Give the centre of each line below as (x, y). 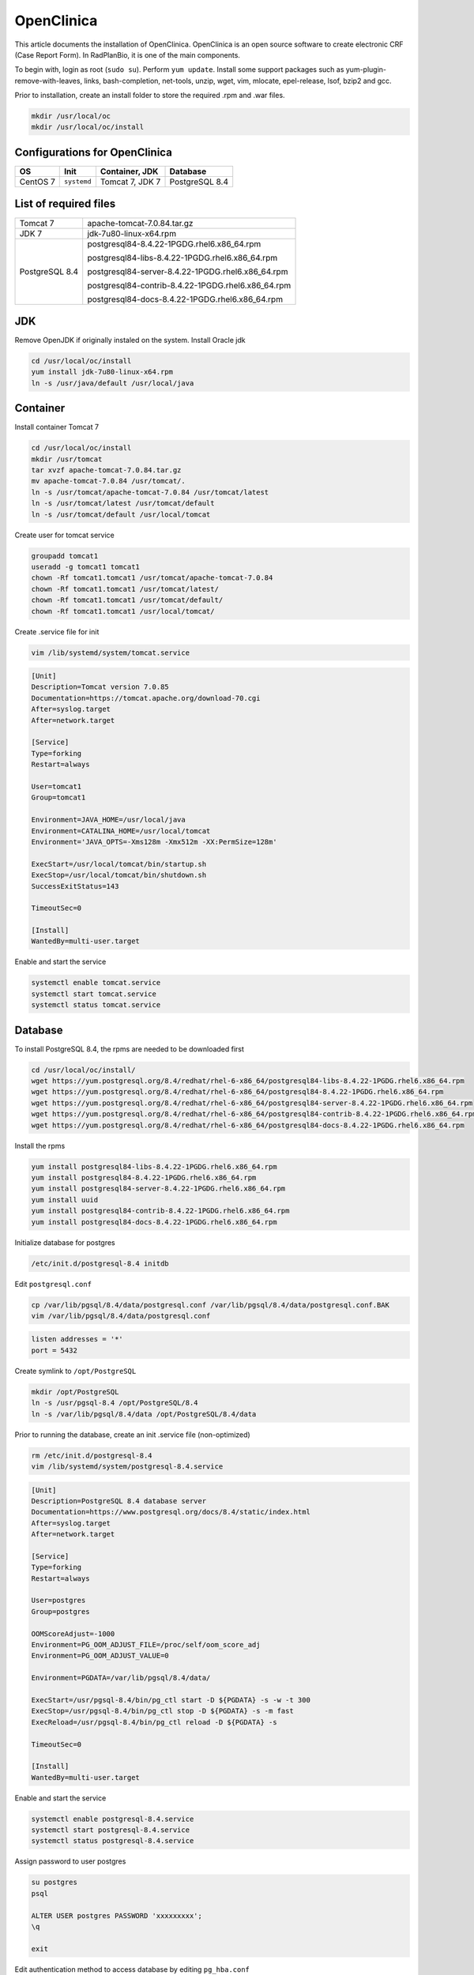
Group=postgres (60, 1611)
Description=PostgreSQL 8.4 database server (119, 1501)
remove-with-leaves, (49, 81)
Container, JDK (129, 171)
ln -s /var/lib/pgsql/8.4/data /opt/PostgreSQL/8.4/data (144, 1414)
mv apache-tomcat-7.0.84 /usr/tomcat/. (108, 481)
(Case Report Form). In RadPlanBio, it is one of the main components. (128, 55)
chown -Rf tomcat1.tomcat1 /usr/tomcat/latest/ (125, 589)
